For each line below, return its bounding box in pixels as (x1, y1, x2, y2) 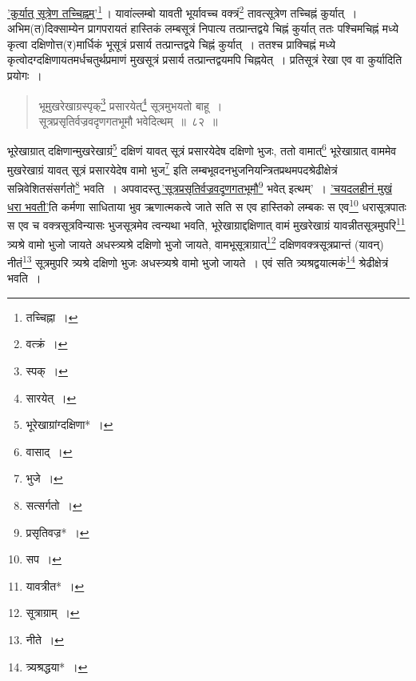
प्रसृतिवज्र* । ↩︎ (26, 523, 89, 540)
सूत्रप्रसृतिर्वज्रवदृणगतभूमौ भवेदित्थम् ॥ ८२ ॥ (38, 112, 218, 129)
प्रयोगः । (7, 67, 42, 84)
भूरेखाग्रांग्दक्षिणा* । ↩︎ (26, 416, 113, 433)
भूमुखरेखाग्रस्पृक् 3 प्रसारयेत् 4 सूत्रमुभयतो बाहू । (38, 94, 223, 114)
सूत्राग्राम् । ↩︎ (26, 604, 80, 621)
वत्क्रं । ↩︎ (26, 335, 68, 352)
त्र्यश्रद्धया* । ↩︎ (26, 658, 88, 675)
